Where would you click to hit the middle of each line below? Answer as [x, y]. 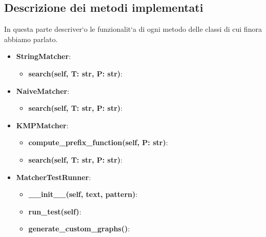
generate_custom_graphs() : [79, 229]
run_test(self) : [55, 211]
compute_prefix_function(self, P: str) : [98, 142]
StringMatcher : [44, 56]
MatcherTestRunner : [54, 177]
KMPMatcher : [42, 125]
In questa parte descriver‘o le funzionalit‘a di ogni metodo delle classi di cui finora [133, 29]
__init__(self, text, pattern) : [83, 194]
